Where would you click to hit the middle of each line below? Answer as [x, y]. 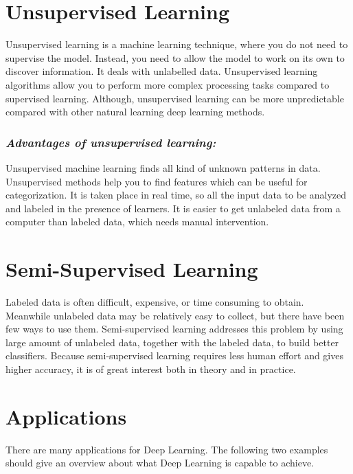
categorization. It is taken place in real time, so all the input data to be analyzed [176, 195]
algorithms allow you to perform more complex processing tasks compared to [168, 84]
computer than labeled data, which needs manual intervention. [137, 222]
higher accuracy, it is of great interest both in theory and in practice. [151, 369]
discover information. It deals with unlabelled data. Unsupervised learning [162, 71]
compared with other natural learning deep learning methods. [135, 112]
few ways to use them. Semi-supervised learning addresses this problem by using [174, 329]
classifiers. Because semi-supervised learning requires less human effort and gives [174, 355]
